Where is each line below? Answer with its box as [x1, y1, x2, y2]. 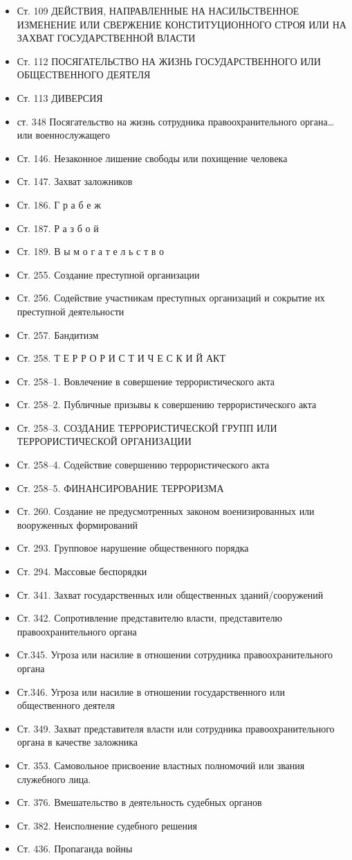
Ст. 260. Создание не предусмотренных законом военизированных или [17, 504, 315, 518]
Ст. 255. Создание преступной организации [17, 267, 200, 281]
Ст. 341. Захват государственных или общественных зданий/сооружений [17, 587, 324, 602]
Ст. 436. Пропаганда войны [17, 841, 133, 856]
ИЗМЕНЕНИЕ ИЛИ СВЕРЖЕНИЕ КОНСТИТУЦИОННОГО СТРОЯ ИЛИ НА [17, 17, 346, 31]
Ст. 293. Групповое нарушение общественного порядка [17, 541, 249, 555]
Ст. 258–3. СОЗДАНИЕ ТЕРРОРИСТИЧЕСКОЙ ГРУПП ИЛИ [17, 420, 277, 435]
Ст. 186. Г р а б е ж [17, 197, 101, 211]
